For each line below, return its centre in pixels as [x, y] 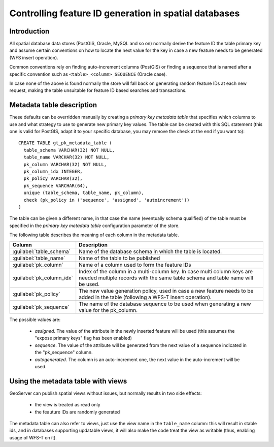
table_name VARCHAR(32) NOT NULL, [66, 157]
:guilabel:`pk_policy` [36, 294]
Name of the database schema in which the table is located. [150, 251]
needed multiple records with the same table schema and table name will [166, 278]
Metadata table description [53, 105]
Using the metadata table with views [68, 381]
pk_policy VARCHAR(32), [53, 179]
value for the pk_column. [108, 310]
